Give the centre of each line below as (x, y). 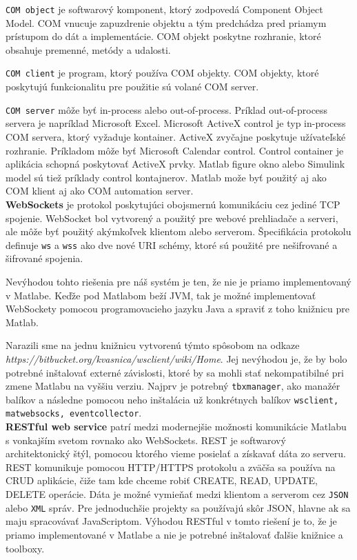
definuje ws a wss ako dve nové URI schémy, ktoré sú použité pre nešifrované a (172, 244)
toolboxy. (25, 548)
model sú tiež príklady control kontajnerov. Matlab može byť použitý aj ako (166, 177)
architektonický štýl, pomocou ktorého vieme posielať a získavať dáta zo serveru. (176, 453)
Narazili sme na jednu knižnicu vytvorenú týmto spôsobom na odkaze (153, 345)
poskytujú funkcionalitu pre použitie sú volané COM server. (132, 87)
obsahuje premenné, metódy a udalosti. (88, 49)
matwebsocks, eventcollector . (74, 413)
